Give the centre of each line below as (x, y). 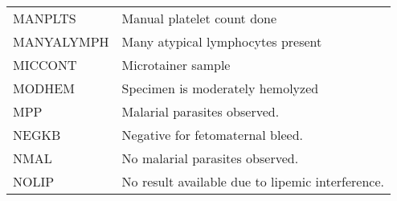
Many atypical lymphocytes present (222, 41)
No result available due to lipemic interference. (253, 181)
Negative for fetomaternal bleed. (213, 135)
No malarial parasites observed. (210, 158)
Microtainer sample (176, 65)
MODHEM (44, 88)
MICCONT (45, 65)
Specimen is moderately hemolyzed (220, 88)
